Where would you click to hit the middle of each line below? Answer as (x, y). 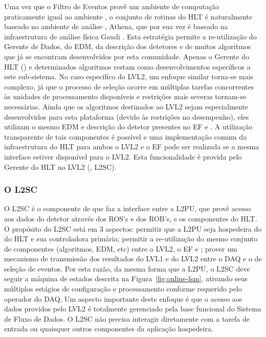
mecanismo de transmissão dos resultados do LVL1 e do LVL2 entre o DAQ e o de (133, 259)
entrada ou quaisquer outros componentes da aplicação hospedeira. (109, 329)
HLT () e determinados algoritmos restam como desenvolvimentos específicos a (127, 66)
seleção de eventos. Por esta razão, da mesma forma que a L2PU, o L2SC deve (127, 268)
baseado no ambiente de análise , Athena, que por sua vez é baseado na (116, 26)
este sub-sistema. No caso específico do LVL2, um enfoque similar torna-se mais (129, 76)
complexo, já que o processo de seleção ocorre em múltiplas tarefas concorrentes (129, 86)
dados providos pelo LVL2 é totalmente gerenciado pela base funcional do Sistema (133, 309)
